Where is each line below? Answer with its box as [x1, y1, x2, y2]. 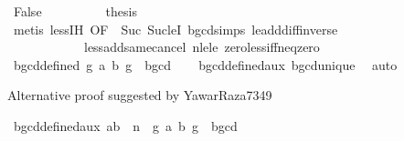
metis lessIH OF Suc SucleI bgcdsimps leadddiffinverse [13, 19, 338, 38]
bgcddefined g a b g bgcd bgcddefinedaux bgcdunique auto [13, 55, 398, 74]
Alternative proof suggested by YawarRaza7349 [7, 86, 272, 105]
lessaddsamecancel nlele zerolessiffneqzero [83, 37, 320, 56]
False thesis [13, 2, 137, 20]
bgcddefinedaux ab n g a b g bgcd [13, 116, 238, 135]
